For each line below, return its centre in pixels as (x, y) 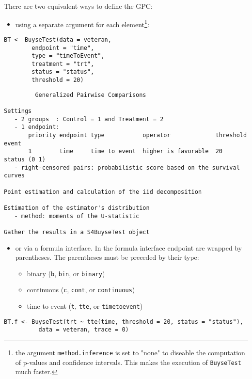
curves (14, 176)
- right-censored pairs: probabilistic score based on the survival (127, 167)
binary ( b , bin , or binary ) (66, 273)
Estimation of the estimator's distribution (77, 208)
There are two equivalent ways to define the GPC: (78, 6)
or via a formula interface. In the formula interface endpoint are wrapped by (129, 247)
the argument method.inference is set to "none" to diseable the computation (130, 353)
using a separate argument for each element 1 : (82, 23)
